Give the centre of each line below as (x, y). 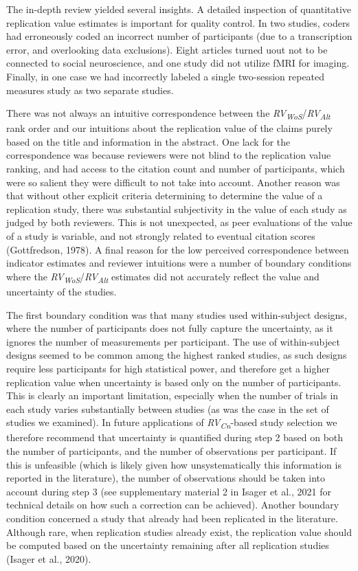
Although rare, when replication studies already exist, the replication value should (179, 531)
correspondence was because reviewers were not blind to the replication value (169, 155)
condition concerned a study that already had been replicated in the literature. (172, 518)
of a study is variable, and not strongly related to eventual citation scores (161, 236)
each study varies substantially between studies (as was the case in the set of (168, 408)
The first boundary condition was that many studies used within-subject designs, (177, 314)
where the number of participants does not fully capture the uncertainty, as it (170, 328)
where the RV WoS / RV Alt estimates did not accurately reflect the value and (163, 277)
